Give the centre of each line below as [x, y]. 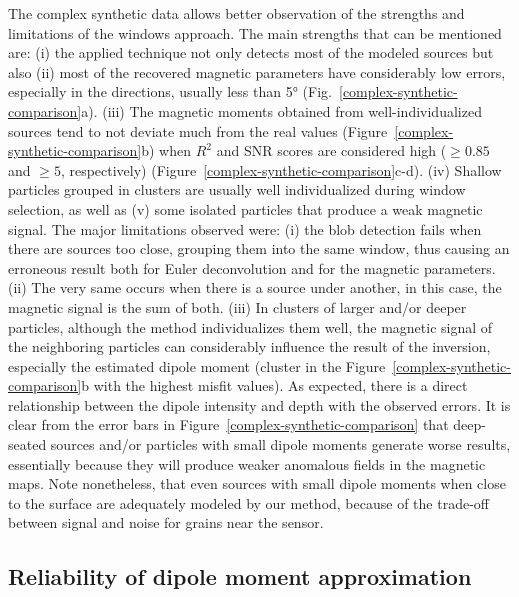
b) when [166, 150]
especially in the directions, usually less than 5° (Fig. [170, 91]
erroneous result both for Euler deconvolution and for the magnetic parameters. [252, 267]
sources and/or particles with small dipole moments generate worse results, [280, 444]
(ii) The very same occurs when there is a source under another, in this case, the [255, 287]
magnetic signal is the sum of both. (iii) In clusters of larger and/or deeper [237, 306]
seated [27, 444]
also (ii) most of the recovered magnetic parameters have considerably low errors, [257, 71]
